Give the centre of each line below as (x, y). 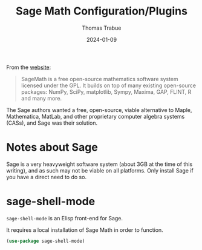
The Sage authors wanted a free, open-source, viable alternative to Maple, (99, 110)
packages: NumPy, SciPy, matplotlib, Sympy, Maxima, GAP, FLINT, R (106, 91)
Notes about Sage (52, 147)
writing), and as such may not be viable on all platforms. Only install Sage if (100, 170)
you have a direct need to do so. (46, 177)
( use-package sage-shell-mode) (46, 241)
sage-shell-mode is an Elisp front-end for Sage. (64, 218)
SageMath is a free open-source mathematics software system (99, 79)
